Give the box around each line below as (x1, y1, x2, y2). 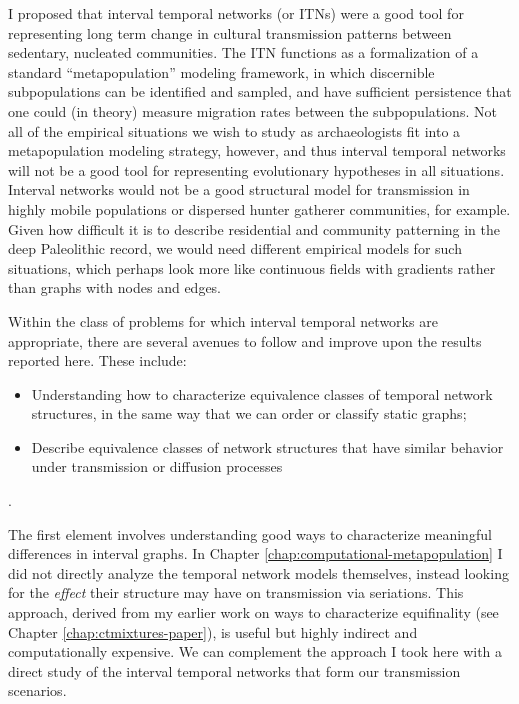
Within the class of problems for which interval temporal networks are (8, 310, 438, 331)
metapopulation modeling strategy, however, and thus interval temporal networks (8, 140, 506, 161)
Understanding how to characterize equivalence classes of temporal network (31, 383, 493, 404)
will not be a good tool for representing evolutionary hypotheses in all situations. (8, 159, 505, 180)
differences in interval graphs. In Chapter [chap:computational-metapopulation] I (8, 543, 503, 564)
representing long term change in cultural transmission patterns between (8, 22, 452, 43)
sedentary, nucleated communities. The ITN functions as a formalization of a (8, 42, 479, 63)
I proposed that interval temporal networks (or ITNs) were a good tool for (8, 3, 464, 23)
